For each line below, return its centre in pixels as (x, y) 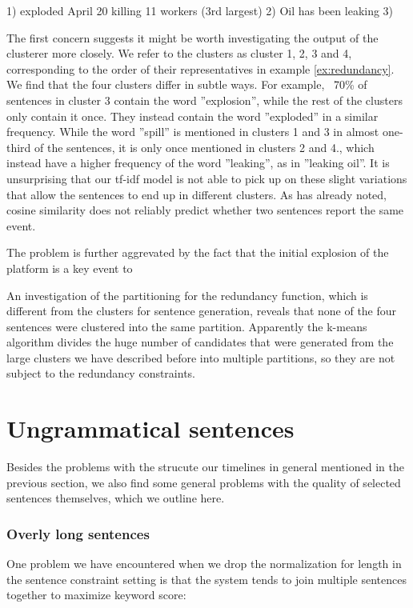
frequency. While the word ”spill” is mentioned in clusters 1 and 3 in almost (193, 132)
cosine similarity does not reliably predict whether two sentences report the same (205, 210)
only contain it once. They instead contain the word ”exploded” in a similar (192, 116)
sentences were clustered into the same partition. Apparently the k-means (187, 326)
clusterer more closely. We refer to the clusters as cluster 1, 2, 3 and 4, (179, 53)
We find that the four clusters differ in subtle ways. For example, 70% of (187, 84)
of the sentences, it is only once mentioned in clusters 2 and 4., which (204, 147)
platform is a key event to (70, 268)
